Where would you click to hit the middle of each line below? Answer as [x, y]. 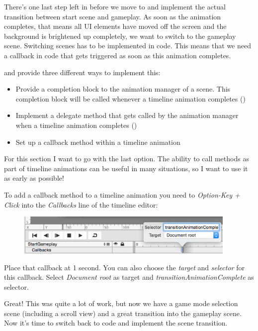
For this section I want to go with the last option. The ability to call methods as [127, 159]
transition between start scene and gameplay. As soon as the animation [113, 16]
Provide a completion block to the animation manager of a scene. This [123, 89]
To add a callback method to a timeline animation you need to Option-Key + [122, 194]
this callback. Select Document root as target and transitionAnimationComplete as [129, 277]
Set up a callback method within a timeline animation [98, 142]
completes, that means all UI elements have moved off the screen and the [115, 26]
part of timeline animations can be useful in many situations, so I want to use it [126, 168]
